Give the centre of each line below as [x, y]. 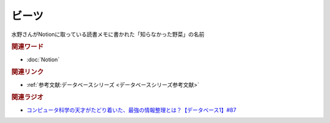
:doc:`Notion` [43, 59]
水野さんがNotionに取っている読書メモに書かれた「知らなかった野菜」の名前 [108, 34]
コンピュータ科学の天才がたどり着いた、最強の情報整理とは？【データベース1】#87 [131, 110]
